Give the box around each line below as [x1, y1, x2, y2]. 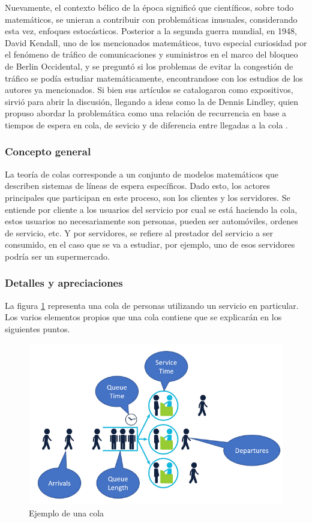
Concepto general [5, 144, 91, 159]
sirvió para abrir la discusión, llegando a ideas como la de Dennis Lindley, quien [5, 95, 299, 107]
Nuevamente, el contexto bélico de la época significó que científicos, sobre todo [5, 1, 294, 13]
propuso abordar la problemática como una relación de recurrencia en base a [5, 107, 287, 119]
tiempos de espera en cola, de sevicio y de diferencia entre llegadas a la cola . [5, 118, 288, 131]
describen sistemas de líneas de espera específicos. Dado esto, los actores [5, 179, 271, 192]
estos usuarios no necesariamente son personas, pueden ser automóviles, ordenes [5, 215, 298, 227]
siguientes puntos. [5, 322, 70, 335]
